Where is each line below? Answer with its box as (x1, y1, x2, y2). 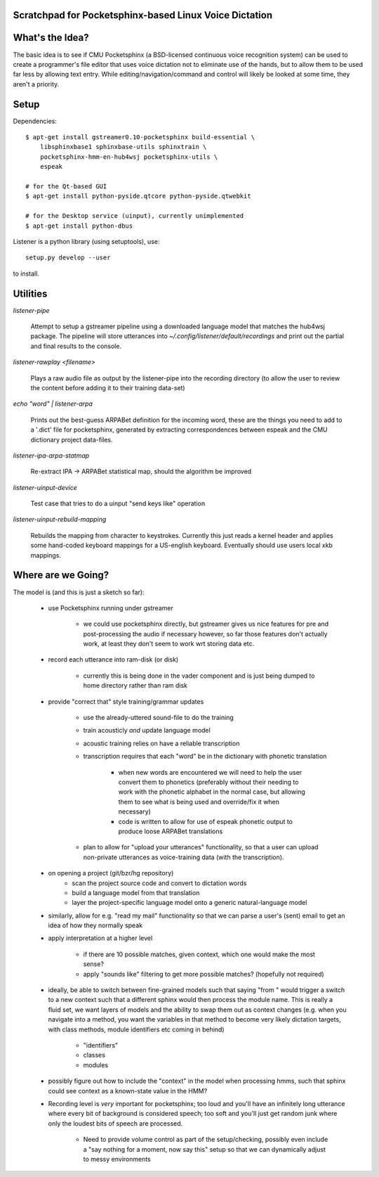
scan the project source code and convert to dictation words (72, 879, 247, 887)
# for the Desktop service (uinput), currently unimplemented (25, 212, 244, 220)
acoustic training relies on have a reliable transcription (83, 739, 240, 747)
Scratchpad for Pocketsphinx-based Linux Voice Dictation (13, 9, 273, 21)
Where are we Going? (13, 570, 109, 581)
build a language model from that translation (72, 888, 200, 896)
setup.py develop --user (25, 254, 111, 262)
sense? (83, 960, 105, 968)
